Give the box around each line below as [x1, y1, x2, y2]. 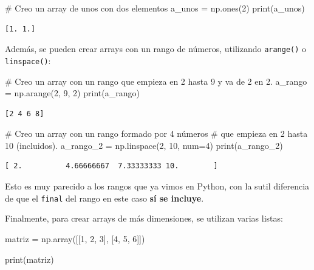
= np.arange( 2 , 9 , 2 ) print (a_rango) [5, 87, 140, 99]
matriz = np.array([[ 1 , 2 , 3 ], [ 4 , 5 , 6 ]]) [5, 232, 145, 245]
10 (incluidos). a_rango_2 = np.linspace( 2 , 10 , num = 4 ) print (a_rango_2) [5, 139, 283, 151]
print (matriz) [5, 252, 54, 265]
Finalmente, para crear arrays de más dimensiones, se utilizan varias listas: [5, 212, 283, 225]
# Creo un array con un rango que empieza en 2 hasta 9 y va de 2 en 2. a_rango [5, 74, 307, 87]
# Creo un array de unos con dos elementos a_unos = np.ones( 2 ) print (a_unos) [5, 2, 305, 14]
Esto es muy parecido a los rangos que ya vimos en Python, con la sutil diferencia [5, 180, 310, 193]
